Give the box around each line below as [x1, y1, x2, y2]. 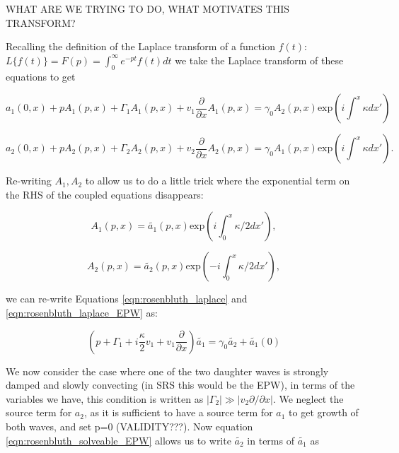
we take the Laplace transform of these [175, 52, 344, 67]
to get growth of [289, 405, 359, 420]
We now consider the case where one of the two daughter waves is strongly [6, 363, 329, 378]
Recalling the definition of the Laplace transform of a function [6, 39, 275, 54]
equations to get [6, 69, 76, 83]
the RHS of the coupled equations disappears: [6, 187, 204, 201]
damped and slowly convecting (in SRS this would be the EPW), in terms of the [6, 377, 355, 392]
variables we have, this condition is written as [6, 391, 204, 406]
